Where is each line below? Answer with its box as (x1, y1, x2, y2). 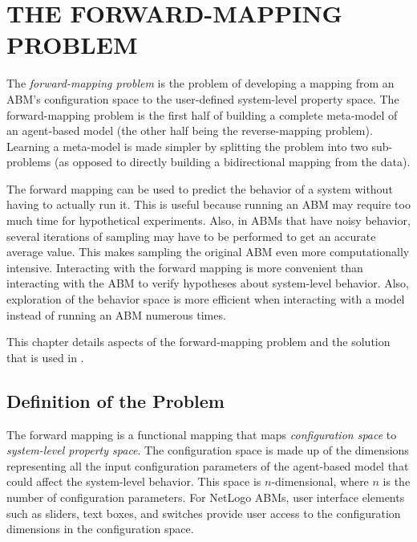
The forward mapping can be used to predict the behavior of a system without (6, 180, 393, 197)
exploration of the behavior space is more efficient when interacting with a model (6, 291, 405, 308)
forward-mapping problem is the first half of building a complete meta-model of (6, 106, 398, 123)
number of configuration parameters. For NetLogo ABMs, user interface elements (6, 488, 405, 505)
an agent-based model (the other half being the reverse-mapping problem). (6, 122, 373, 139)
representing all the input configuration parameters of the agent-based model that (6, 457, 409, 474)
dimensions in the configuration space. (6, 520, 194, 537)
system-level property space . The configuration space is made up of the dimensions (6, 442, 409, 458)
